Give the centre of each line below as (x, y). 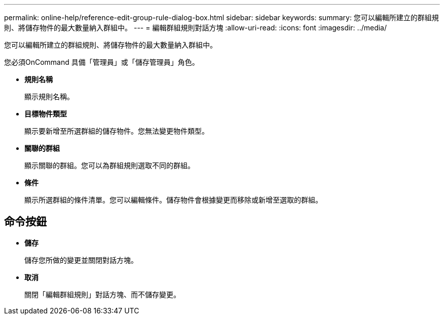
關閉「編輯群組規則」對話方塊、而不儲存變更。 (102, 294)
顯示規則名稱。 (49, 96)
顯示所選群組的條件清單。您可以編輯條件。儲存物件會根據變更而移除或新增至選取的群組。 (173, 200)
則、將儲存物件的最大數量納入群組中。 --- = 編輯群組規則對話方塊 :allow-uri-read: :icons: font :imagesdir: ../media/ (196, 28)
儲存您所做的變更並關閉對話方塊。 (81, 260)
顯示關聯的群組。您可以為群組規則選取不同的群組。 (109, 165)
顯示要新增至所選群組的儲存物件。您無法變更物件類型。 (117, 131)
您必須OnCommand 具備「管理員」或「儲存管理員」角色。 (102, 62)
